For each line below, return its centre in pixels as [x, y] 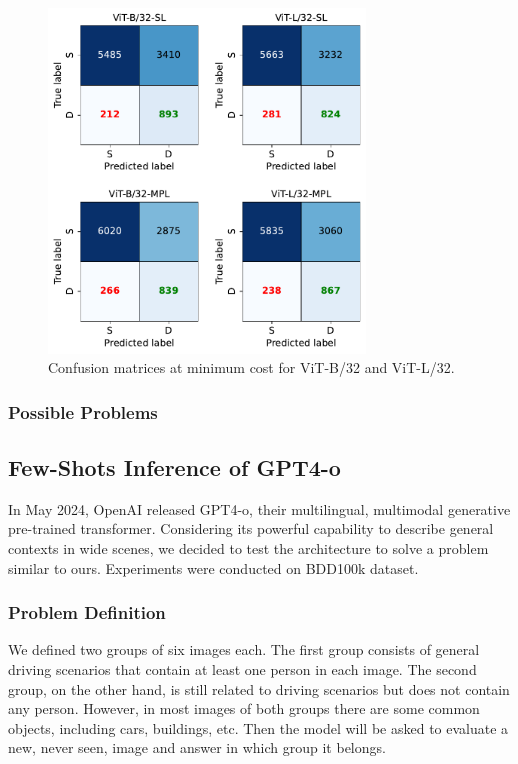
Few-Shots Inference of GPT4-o [174, 466]
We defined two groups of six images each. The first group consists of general [244, 649]
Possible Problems [83, 411]
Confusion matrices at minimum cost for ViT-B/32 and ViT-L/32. [251, 367]
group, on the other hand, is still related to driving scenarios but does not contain [259, 688]
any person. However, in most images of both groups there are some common [244, 708]
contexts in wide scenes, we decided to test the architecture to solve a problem [248, 547]
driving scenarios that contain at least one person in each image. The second [242, 668]
